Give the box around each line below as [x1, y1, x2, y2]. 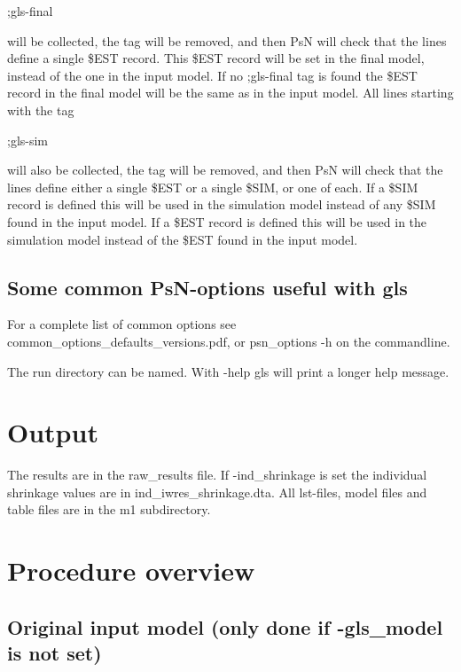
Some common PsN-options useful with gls [7, 273, 408, 301]
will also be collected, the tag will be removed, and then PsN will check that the [7, 160, 443, 179]
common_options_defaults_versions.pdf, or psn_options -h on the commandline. [7, 332, 450, 350]
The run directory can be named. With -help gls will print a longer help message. [7, 362, 449, 380]
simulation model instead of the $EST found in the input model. [7, 230, 358, 248]
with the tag [7, 100, 74, 119]
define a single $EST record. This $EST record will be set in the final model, [7, 49, 425, 67]
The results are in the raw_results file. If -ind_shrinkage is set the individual [7, 465, 427, 484]
